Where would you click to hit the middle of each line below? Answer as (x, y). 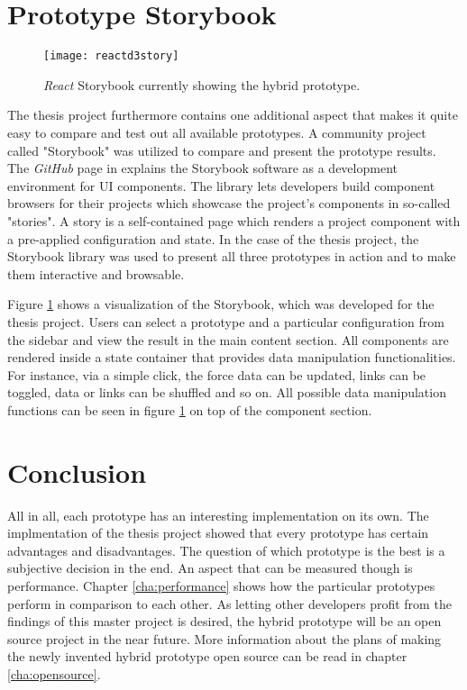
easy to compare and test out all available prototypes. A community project (217, 132)
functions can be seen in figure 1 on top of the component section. (190, 409)
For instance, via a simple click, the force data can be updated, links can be (217, 374)
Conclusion (77, 472)
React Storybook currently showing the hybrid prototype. (202, 84)
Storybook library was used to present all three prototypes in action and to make (232, 256)
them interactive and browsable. (96, 273)
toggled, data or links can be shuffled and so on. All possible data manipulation (227, 392)
